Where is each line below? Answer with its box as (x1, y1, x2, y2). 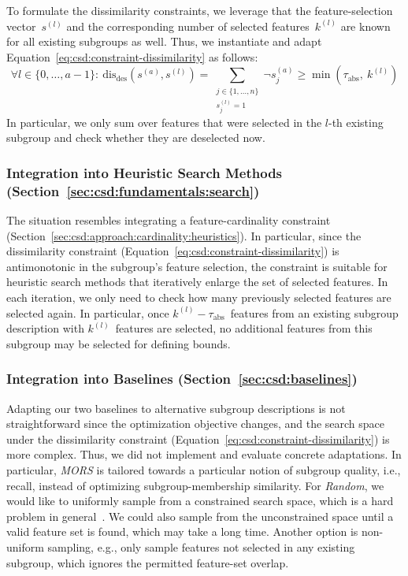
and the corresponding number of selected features (66, 17, 310, 34)
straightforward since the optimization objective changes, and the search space (6, 415, 385, 432)
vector (6, 17, 36, 34)
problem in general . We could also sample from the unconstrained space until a (6, 507, 394, 524)
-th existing (328, 113, 384, 130)
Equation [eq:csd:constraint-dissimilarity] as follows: (6, 48, 258, 65)
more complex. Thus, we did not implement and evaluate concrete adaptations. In (6, 446, 402, 463)
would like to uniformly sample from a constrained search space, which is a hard (6, 492, 394, 509)
